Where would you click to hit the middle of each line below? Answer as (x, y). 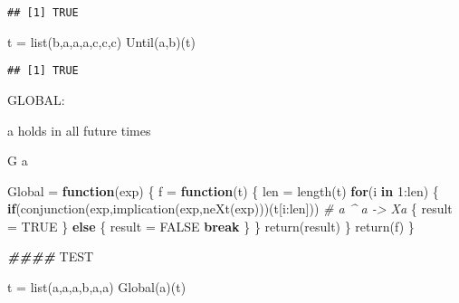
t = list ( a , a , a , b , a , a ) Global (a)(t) (97, 287)
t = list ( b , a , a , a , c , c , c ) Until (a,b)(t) (101, 41)
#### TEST (51, 256)
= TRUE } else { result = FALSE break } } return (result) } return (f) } (211, 226)
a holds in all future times (79, 130)
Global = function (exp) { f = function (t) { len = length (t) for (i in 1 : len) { (223, 190)
